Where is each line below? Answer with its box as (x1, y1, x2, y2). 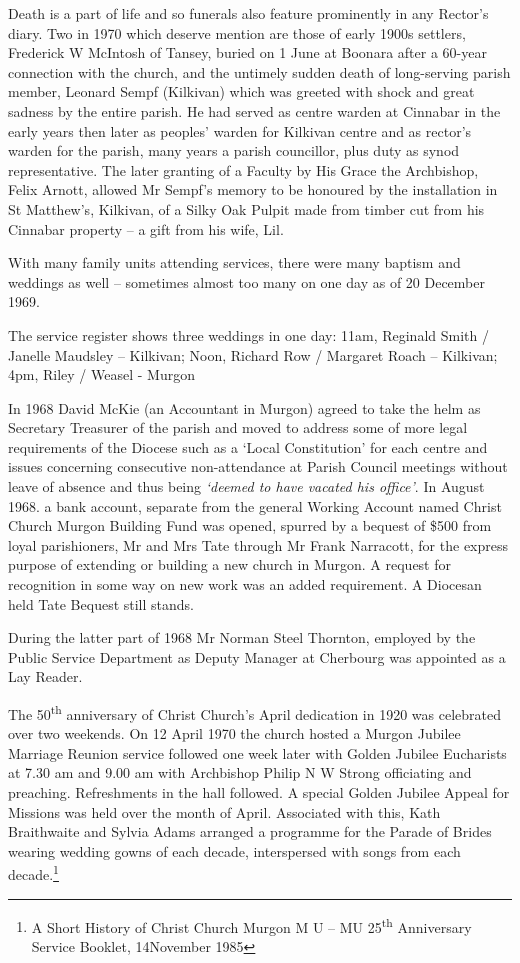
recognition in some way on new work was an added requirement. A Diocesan (8, 574, 482, 595)
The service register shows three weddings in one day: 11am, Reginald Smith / (8, 324, 489, 345)
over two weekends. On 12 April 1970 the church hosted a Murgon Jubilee (8, 723, 461, 744)
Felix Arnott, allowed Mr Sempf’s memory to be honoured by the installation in (8, 179, 498, 200)
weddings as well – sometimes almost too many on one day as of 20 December (8, 271, 485, 292)
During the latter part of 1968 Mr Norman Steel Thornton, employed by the (8, 627, 476, 648)
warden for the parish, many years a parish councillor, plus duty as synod (8, 140, 460, 161)
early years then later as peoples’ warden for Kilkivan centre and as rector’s (8, 120, 472, 141)
